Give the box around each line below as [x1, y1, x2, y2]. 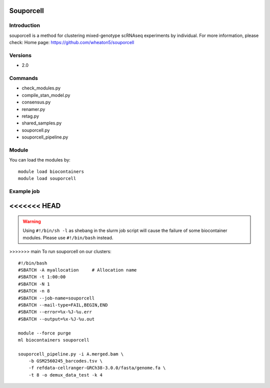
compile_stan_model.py [21, 92, 70, 98]
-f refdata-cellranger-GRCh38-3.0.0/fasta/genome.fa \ [28, 365, 166, 371]
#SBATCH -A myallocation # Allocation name [18, 267, 137, 273]
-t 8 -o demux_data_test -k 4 [28, 372, 102, 377]
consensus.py [21, 99, 51, 105]
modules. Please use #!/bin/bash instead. [22, 234, 113, 240]
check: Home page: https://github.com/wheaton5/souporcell [9, 39, 134, 45]
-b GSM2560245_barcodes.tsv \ [28, 358, 102, 364]
